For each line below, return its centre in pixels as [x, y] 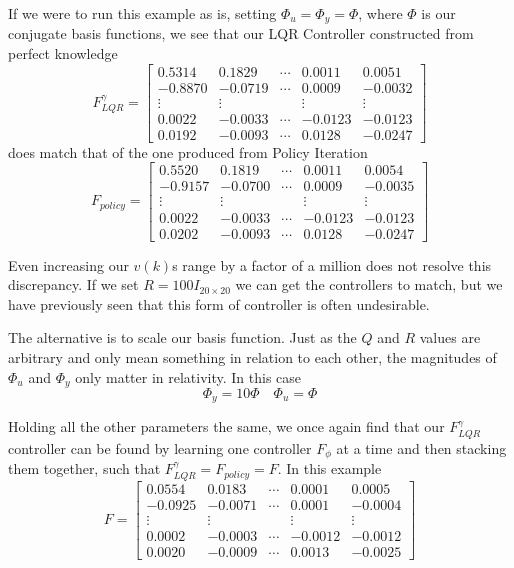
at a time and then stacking [421, 447]
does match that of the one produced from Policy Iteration [188, 151]
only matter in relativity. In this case [188, 376]
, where [380, 13]
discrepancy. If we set [73, 284]
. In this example [329, 468]
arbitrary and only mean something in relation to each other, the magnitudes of [252, 356]
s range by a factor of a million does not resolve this [332, 264]
